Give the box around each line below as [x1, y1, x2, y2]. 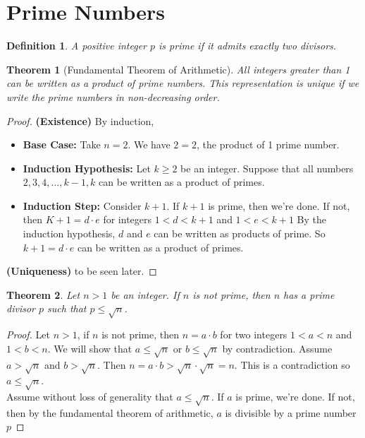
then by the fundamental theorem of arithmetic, [6, 405, 214, 420]
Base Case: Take [23, 137, 101, 152]
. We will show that [47, 341, 132, 355]
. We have [128, 137, 171, 152]
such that [47, 301, 87, 316]
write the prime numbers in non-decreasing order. [6, 89, 220, 104]
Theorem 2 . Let [6, 287, 80, 302]
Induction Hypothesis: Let [23, 160, 151, 175]
